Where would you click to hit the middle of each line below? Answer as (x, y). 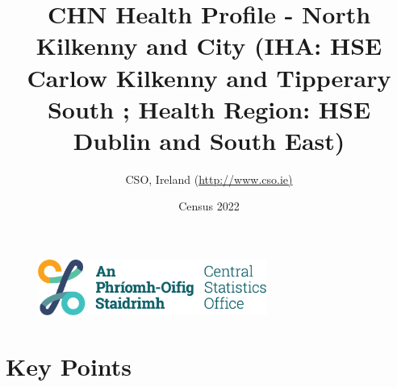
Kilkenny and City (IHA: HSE (209, 46)
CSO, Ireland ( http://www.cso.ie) (209, 179)
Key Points (69, 366)
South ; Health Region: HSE (209, 108)
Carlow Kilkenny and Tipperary (209, 77)
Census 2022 (209, 206)
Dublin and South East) (209, 140)
